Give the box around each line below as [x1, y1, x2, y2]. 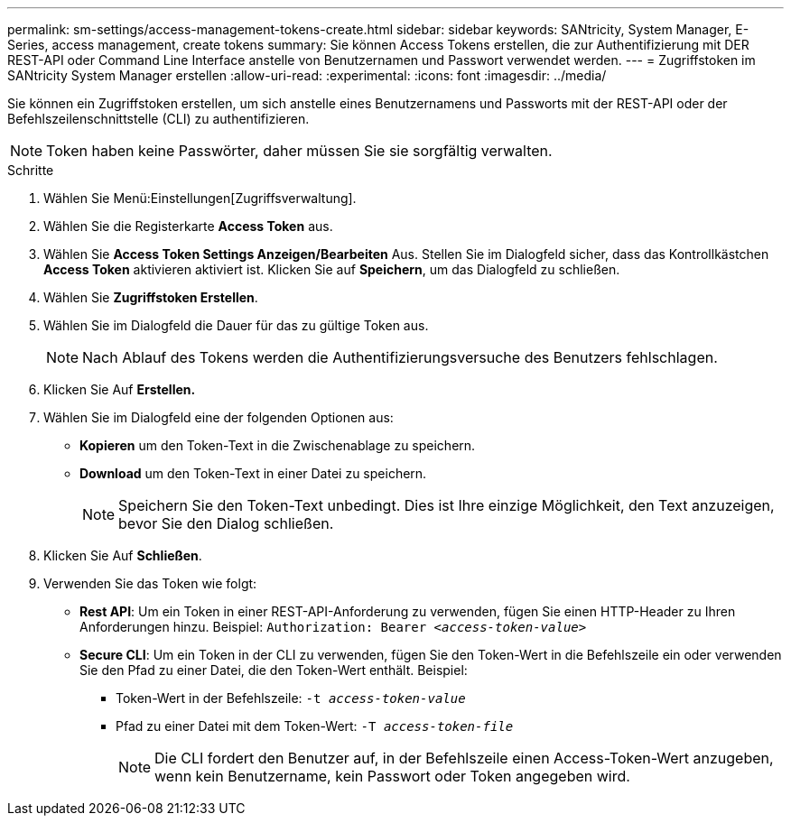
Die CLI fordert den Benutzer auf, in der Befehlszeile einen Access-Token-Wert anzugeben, [154, 749, 774, 767]
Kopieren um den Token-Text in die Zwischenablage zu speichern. [79, 438, 476, 453]
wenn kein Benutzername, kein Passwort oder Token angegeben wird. [154, 767, 630, 785]
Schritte [7, 162, 54, 178]
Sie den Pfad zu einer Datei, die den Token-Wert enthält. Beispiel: [79, 662, 468, 678]
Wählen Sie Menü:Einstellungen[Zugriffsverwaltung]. [43, 190, 357, 206]
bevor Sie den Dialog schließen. [118, 514, 334, 532]
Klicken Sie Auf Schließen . [43, 548, 202, 563]
